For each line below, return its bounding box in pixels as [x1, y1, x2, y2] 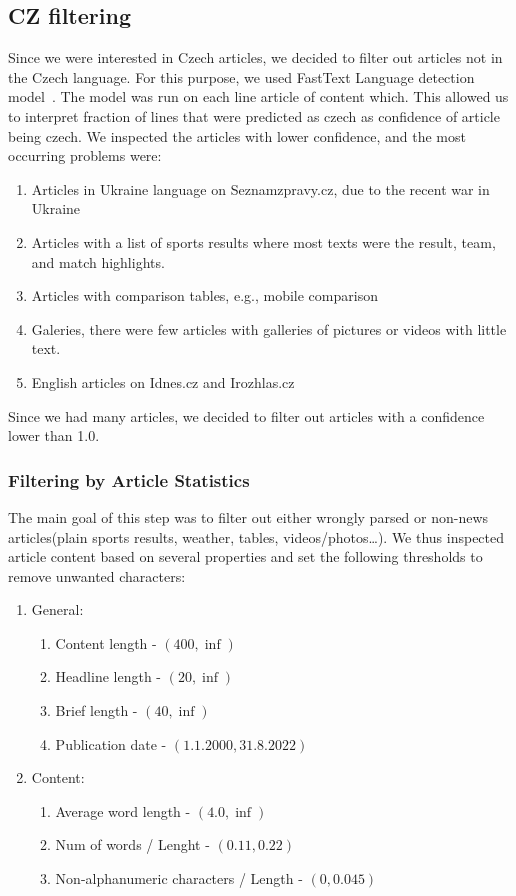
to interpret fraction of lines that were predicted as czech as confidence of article [8, 105, 500, 126]
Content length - [55, 632, 157, 653]
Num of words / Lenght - [55, 834, 210, 855]
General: [31, 599, 84, 620]
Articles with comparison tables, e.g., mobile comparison [31, 285, 378, 306]
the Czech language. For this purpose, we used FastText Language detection [8, 66, 475, 87]
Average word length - [55, 800, 191, 821]
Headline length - [55, 666, 161, 687]
